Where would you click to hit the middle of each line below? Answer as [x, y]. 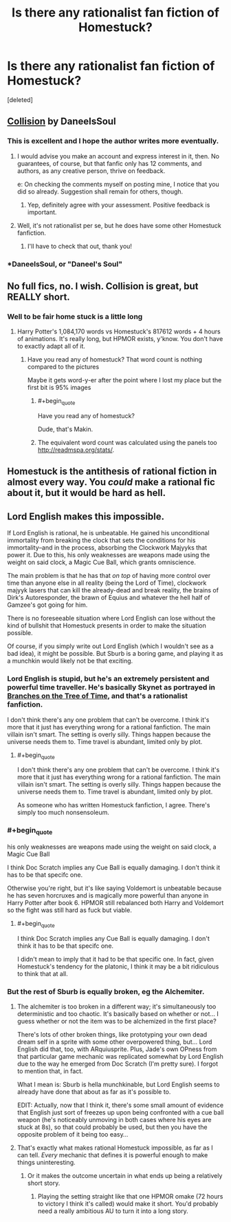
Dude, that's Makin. [65, 429]
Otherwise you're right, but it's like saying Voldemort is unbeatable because [114, 888]
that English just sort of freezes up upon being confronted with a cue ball [120, 1112]
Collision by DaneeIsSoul [62, 122]
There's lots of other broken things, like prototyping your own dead [112, 1034]
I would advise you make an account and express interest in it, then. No [118, 156]
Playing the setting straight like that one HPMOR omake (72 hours [130, 1196]
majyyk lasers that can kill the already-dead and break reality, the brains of [113, 590]
